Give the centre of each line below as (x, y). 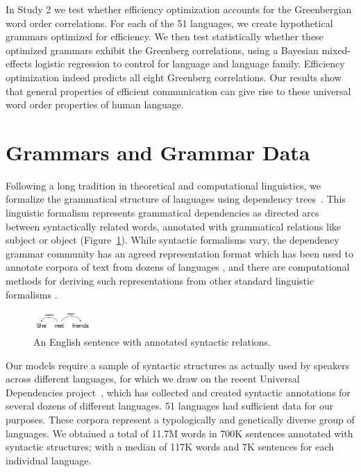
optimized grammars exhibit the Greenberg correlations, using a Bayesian (162, 50)
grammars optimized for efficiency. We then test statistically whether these (165, 36)
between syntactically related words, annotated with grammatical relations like (173, 226)
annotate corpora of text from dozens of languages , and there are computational (178, 267)
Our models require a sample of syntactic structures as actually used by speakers (178, 365)
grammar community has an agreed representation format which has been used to (180, 253)
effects (19, 64)
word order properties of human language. (95, 104)
